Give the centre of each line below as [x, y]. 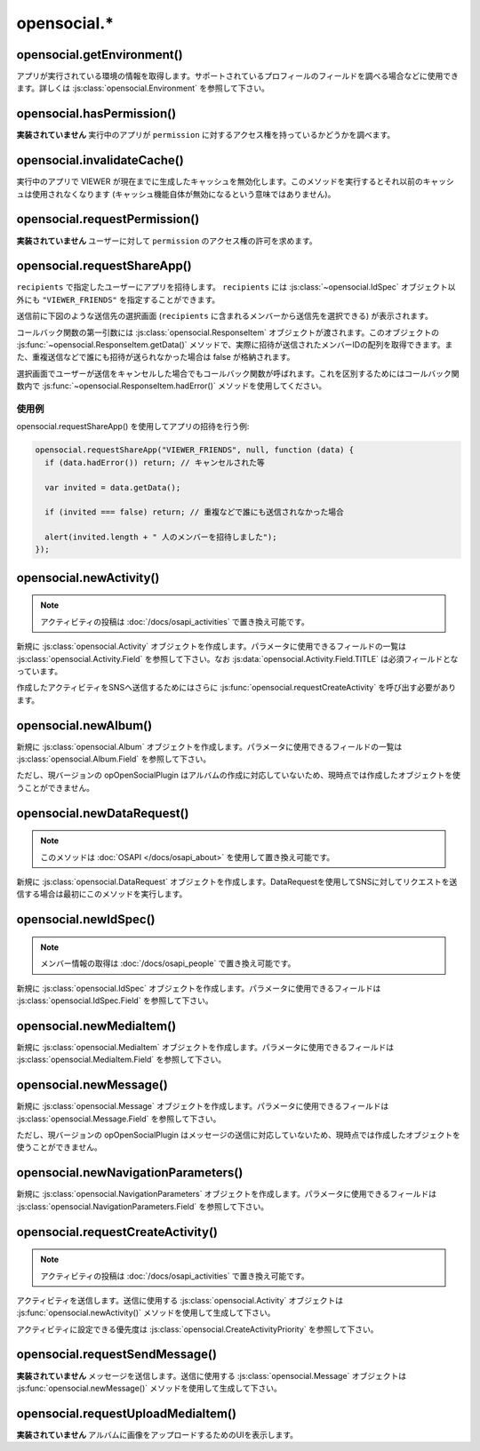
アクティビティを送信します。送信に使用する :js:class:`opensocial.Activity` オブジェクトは [180, 1300]
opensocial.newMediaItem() [96, 1026]
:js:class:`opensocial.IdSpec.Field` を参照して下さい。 [115, 1001]
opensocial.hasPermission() [96, 114]
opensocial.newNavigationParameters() [130, 1173]
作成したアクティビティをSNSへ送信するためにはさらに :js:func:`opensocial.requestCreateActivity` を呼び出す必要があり [236, 688]
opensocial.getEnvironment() [100, 55]
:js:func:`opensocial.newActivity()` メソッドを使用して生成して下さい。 [146, 1313]
